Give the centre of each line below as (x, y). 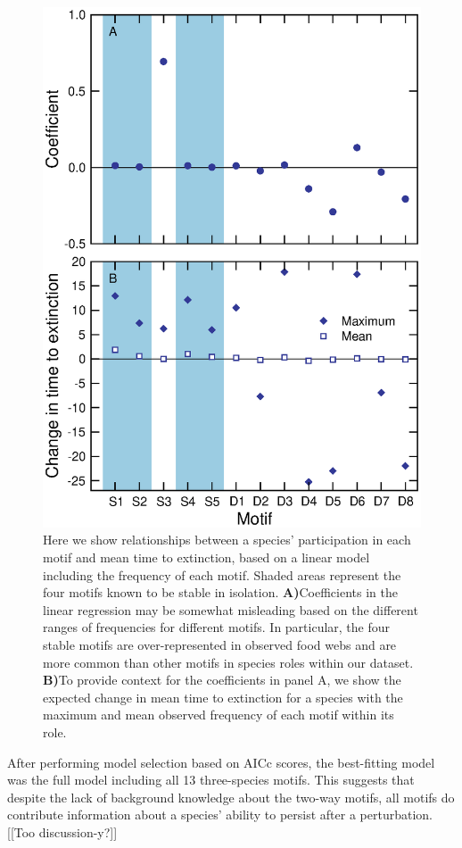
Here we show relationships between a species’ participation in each (227, 540)
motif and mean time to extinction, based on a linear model (206, 557)
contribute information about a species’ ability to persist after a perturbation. (220, 815)
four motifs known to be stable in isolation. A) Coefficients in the (220, 592)
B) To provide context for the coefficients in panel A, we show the (222, 680)
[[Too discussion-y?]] (62, 831)
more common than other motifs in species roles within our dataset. (228, 662)
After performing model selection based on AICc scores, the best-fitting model (221, 762)
